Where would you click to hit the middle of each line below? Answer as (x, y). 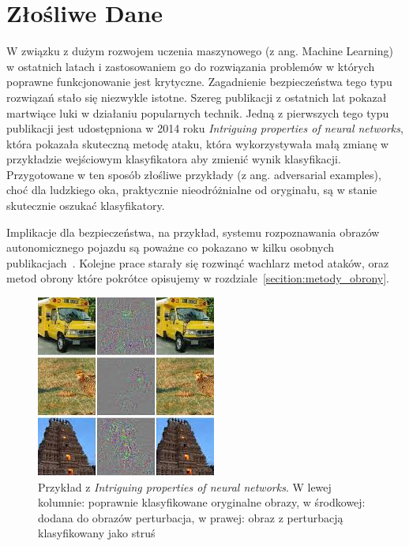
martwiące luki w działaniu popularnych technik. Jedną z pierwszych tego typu (198, 112)
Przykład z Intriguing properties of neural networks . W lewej (185, 486)
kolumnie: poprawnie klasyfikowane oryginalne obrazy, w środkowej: (202, 502)
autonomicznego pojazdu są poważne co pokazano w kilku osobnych (171, 247)
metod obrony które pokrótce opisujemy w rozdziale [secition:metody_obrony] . (198, 278)
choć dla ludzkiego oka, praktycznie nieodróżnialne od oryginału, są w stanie (192, 190)
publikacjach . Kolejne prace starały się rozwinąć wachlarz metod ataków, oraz (198, 262)
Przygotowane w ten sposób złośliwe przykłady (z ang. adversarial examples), (194, 174)
